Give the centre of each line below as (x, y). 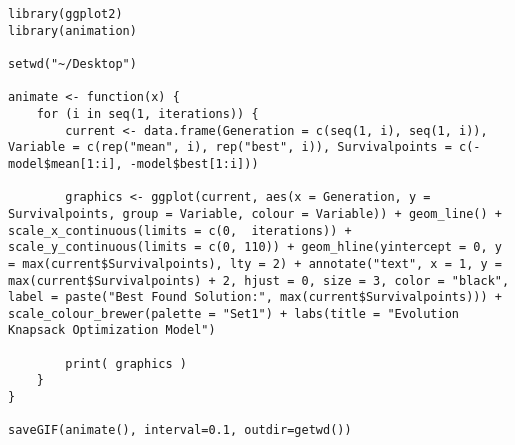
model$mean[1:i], (65, 163)
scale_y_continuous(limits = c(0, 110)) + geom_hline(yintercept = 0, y (255, 247)
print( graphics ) (126, 363)
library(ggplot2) (65, 14)
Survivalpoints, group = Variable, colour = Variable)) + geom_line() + (255, 213)
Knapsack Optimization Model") (112, 330)
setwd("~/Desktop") (72, 63)
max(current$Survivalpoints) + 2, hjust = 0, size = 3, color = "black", (259, 280)
